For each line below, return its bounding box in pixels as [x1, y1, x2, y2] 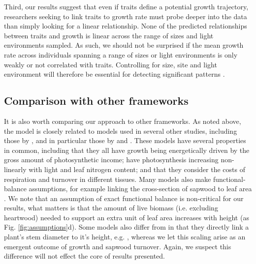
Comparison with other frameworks [4, 93, 189, 108]
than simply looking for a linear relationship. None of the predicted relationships [4, 21, 247, 31]
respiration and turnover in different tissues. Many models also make [4, 174, 211, 184]
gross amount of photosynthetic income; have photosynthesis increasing [4, 154, 219, 165]
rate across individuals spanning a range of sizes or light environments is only [4, 49, 238, 59]
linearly [4, 164, 27, 174]
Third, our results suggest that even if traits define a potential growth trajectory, [4, 1, 249, 11]
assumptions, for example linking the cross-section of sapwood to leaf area [29, 183, 252, 194]
